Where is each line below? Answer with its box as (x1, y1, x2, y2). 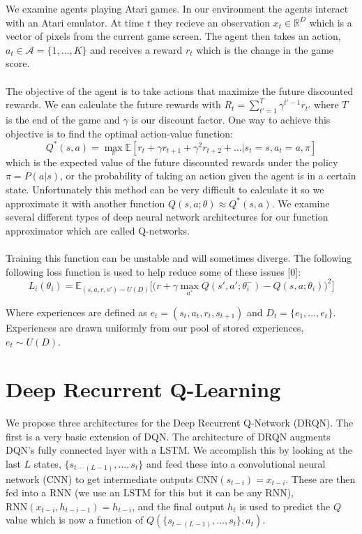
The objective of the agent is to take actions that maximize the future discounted (6, 83, 354, 98)
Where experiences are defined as (6, 304, 147, 319)
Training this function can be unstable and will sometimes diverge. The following (6, 251, 352, 265)
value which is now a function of (6, 512, 144, 527)
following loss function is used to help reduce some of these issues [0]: (6, 264, 301, 279)
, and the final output (132, 498, 225, 513)
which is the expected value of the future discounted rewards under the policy (6, 154, 338, 169)
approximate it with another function (6, 195, 165, 210)
